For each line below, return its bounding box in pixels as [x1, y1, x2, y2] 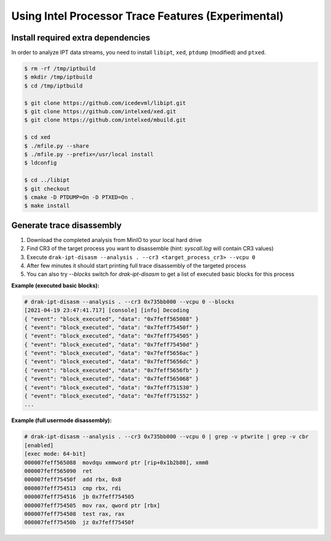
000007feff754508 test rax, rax [24, 510, 125, 517]
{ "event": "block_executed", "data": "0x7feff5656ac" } [24, 350, 199, 357]
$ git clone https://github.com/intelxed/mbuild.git [24, 116, 186, 124]
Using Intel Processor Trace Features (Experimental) [11, 9, 284, 23]
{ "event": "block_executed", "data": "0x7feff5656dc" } [24, 358, 199, 365]
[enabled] [24, 442, 54, 448]
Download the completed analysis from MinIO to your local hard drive [26, 236, 202, 243]
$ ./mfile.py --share [24, 142, 89, 149]
